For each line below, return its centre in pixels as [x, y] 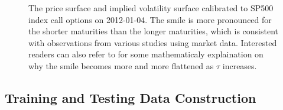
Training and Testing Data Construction [131, 97]
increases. [240, 65]
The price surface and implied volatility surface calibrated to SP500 [151, 8]
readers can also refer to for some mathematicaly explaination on [146, 54]
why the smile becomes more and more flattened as [121, 65]
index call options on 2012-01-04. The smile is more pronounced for [150, 19]
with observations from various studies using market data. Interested [153, 42]
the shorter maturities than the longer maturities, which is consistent [153, 31]
